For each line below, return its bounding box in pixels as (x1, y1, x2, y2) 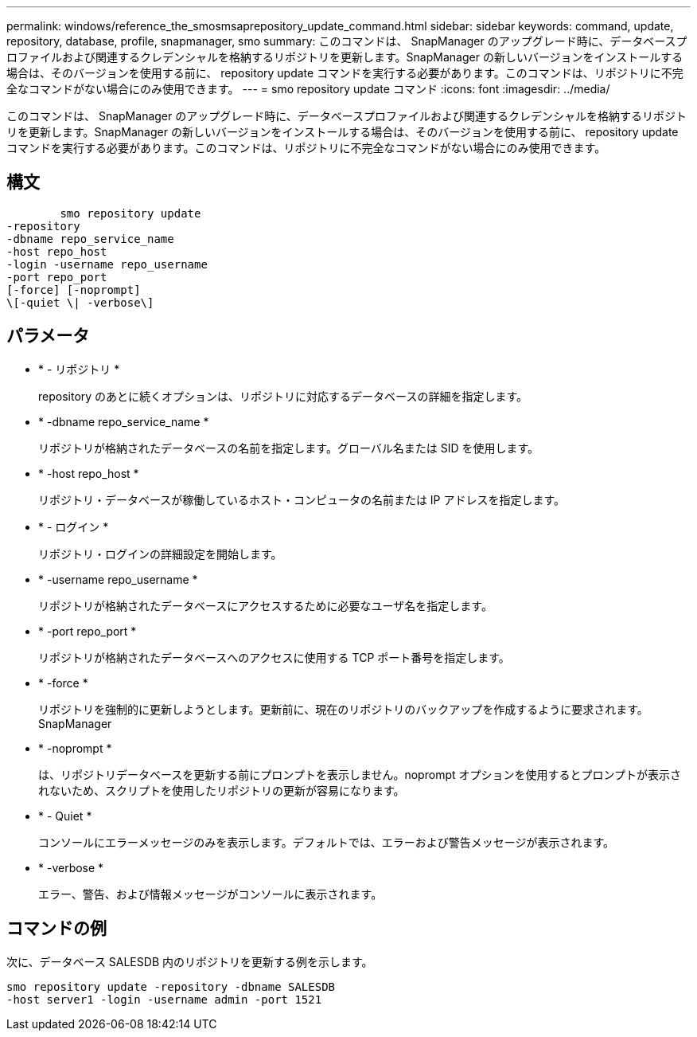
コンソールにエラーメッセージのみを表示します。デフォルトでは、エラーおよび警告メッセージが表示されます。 (38, 835, 615, 849)
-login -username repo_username (6, 257, 208, 271)
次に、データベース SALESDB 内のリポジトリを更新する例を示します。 (6, 954, 373, 969)
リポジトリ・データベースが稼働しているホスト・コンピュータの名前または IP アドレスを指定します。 (38, 492, 566, 507)
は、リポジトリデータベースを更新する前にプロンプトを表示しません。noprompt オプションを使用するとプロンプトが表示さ (38, 767, 682, 781)
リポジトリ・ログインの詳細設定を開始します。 (38, 546, 282, 561)
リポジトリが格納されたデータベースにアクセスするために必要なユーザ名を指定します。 (38, 598, 493, 612)
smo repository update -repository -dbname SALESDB (6, 980, 336, 993)
